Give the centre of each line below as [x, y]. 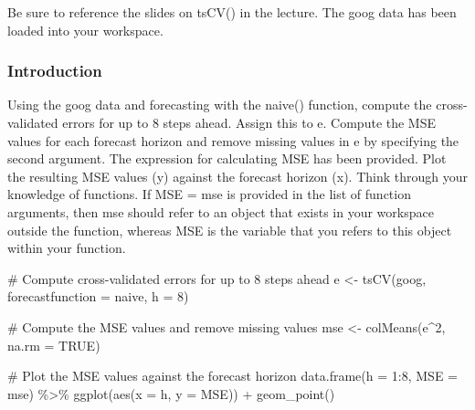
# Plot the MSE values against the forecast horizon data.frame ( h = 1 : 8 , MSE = [232, 376]
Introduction [55, 71]
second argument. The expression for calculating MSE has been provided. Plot [227, 158]
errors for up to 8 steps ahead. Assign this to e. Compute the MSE [249, 122]
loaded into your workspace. [85, 30]
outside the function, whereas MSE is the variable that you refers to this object [230, 230]
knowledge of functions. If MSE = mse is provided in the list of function [209, 194]
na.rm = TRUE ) [54, 345]
